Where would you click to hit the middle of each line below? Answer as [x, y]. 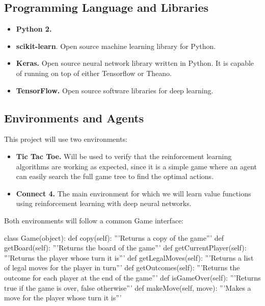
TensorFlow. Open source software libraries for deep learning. [115, 90]
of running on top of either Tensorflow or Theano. [94, 73]
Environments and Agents [74, 118]
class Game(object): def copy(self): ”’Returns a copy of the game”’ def [114, 237]
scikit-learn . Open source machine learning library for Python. [116, 46]
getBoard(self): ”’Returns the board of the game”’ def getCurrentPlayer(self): [125, 248]
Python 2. [34, 29]
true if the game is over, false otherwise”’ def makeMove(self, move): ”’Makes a [128, 287]
